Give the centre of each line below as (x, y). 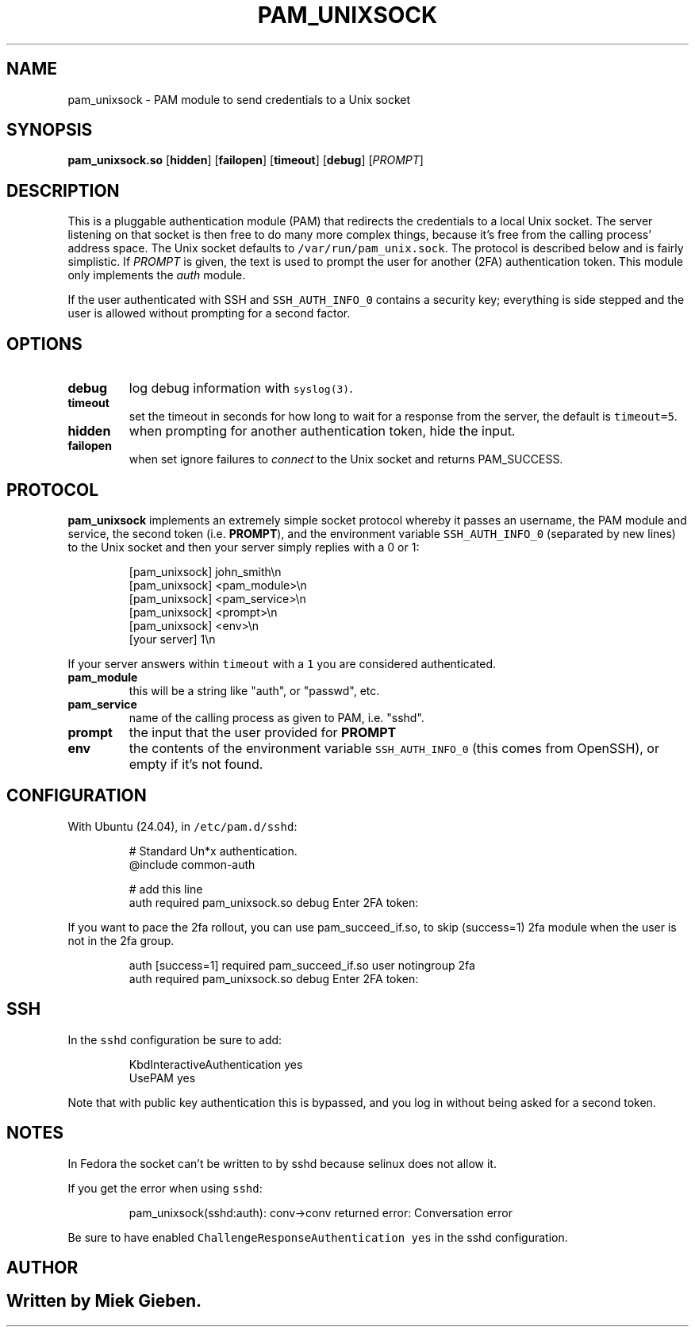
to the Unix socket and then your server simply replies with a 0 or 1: (244, 547)
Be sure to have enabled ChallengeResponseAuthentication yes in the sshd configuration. (318, 1237)
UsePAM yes (162, 1078)
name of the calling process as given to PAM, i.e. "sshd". (276, 717)
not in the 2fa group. (121, 940)
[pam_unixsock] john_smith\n (205, 571)
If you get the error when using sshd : (165, 1188)
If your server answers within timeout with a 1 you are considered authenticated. (282, 663)
